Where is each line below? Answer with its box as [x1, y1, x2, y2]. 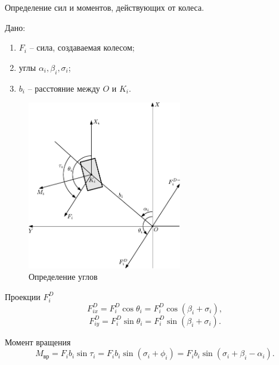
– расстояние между [27, 82, 100, 94]
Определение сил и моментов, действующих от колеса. [5, 1, 204, 13]
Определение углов [29, 270, 98, 283]
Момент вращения [5, 335, 71, 348]
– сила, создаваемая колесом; [29, 41, 135, 54]
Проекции [5, 290, 41, 302]
